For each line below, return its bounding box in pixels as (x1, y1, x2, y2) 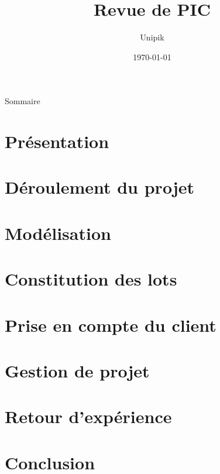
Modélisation (5, 221, 111, 245)
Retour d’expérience (5, 404, 172, 428)
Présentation (5, 129, 109, 153)
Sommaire (5, 95, 40, 107)
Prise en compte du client (5, 312, 216, 336)
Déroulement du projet (5, 175, 194, 199)
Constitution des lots (5, 267, 177, 291)
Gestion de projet (5, 358, 150, 382)
